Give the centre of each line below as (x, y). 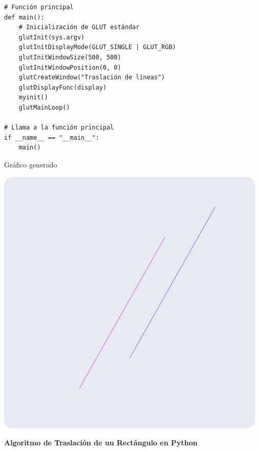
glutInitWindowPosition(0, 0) (70, 67)
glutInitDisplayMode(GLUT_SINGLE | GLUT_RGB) (97, 47)
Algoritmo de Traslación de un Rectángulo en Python (101, 443)
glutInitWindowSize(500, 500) (70, 57)
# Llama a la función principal (59, 128)
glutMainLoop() (44, 107)
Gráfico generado (31, 164)
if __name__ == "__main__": (52, 137)
